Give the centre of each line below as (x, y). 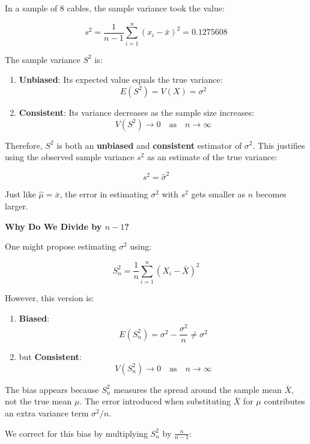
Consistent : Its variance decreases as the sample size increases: (137, 112)
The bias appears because (52, 389)
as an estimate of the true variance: (212, 157)
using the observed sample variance (70, 157)
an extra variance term (47, 413)
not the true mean (38, 401)
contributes (284, 401)
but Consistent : (50, 357)
